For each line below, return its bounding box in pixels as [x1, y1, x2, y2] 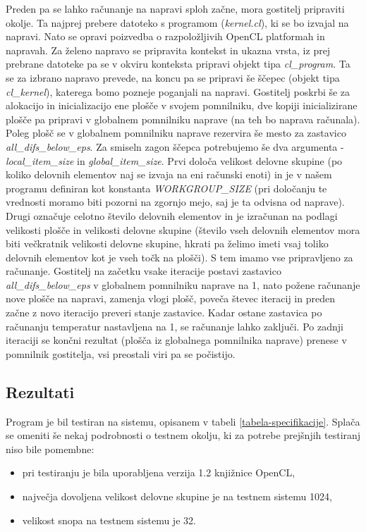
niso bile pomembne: [6, 441, 94, 456]
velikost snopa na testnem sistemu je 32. [22, 512, 196, 527]
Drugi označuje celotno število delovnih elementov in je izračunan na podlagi [6, 208, 338, 223]
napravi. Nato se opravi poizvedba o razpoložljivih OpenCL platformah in [6, 29, 325, 44]
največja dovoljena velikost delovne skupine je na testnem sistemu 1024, [22, 489, 332, 504]
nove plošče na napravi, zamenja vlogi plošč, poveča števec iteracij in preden [6, 291, 335, 306]
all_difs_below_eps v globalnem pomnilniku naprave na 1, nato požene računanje [6, 277, 360, 292]
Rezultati [6, 381, 75, 402]
